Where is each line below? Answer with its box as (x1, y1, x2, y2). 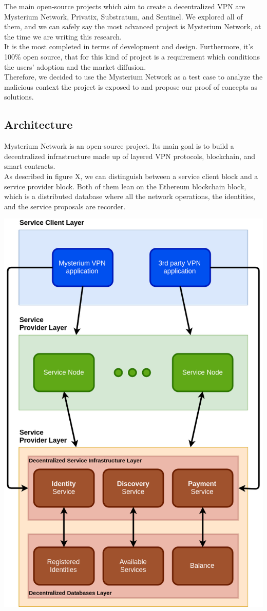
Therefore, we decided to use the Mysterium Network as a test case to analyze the (4, 71, 263, 82)
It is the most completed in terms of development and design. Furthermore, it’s (4, 41, 253, 52)
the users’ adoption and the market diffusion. (4, 61, 146, 72)
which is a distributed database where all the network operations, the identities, (4, 191, 255, 202)
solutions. (4, 91, 34, 102)
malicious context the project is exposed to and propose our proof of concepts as (4, 81, 257, 92)
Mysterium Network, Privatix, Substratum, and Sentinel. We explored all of (4, 11, 243, 22)
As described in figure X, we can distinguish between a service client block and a (4, 170, 258, 181)
